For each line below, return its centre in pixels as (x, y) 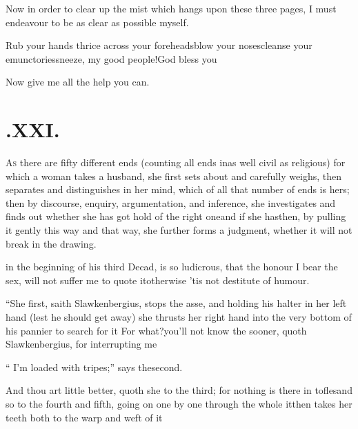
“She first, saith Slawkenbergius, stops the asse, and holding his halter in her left (176, 303)
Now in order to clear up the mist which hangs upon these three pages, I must (171, 8)
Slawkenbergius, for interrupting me (81, 344)
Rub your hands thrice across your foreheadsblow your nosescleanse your (159, 45)
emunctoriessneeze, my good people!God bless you (111, 58)
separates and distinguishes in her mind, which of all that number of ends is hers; (178, 189)
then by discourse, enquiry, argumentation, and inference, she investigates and (171, 202)
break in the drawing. (51, 243)
